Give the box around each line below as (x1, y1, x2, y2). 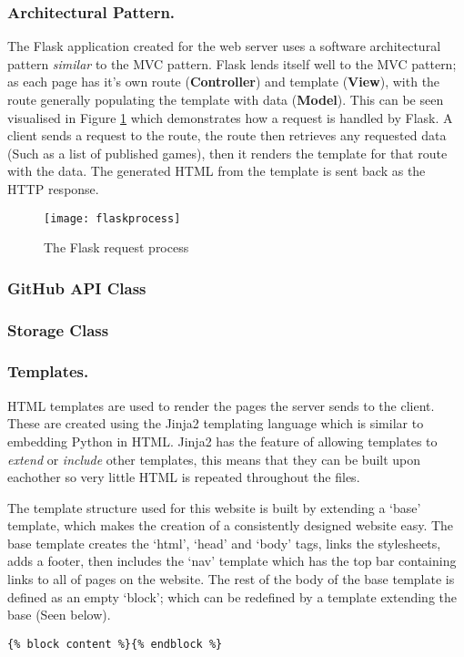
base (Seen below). (7, 605, 111, 624)
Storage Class (7, 318, 109, 341)
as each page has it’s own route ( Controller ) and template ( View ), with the (7, 72, 440, 91)
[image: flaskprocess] (44, 211, 181, 225)
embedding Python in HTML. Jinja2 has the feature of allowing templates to (7, 431, 438, 450)
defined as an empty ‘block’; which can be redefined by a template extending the (7, 587, 458, 606)
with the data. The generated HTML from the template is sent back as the (7, 161, 426, 180)
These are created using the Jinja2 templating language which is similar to (7, 414, 424, 433)
